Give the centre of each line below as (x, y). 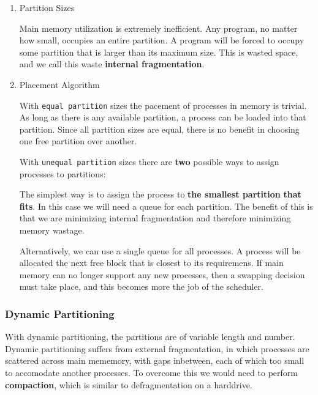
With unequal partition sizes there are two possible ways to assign (149, 161)
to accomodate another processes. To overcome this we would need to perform (151, 372)
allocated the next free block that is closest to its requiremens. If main (151, 263)
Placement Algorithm (59, 84)
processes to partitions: (62, 173)
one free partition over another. (78, 141)
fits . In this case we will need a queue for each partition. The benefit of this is (166, 206)
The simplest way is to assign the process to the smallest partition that (160, 194)
